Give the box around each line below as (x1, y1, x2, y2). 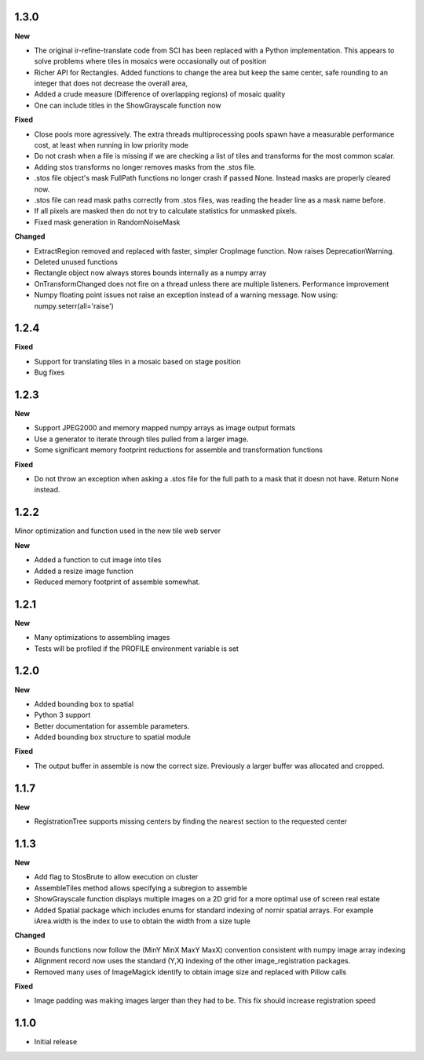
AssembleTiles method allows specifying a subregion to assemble (34, 883, 247, 893)
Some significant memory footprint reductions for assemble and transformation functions (34, 445, 323, 455)
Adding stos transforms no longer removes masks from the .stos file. (34, 162, 257, 172)
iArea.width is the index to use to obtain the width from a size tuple (34, 916, 250, 926)
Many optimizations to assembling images (34, 633, 170, 642)
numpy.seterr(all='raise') (34, 301, 114, 310)
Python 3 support (34, 711, 91, 720)
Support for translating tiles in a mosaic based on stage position (34, 356, 241, 366)
